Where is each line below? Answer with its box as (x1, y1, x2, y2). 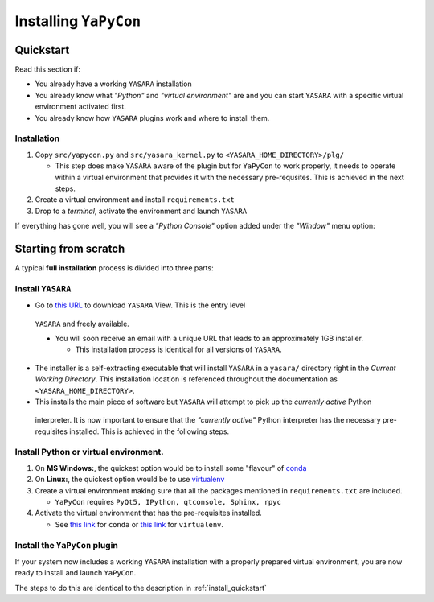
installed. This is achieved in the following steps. (69, 427, 229, 436)
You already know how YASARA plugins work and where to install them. (35, 113, 270, 122)
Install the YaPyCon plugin (14, 539, 118, 550)
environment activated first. (35, 101, 126, 112)
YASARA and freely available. (35, 319, 130, 328)
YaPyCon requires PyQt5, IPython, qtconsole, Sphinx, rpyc (55, 497, 281, 506)
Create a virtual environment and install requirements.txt (35, 195, 235, 204)
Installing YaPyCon (14, 12, 141, 30)
